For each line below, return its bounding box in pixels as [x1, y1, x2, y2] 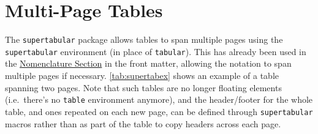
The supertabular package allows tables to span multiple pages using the [5, 33, 283, 46]
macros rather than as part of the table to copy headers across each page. [5, 117, 281, 130]
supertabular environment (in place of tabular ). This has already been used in [5, 45, 306, 58]
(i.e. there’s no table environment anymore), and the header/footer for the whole [5, 93, 313, 106]
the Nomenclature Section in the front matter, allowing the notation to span [5, 57, 292, 70]
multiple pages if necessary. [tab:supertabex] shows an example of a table [5, 69, 279, 82]
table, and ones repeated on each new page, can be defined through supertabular [5, 105, 313, 117]
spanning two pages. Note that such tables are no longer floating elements [5, 81, 282, 94]
